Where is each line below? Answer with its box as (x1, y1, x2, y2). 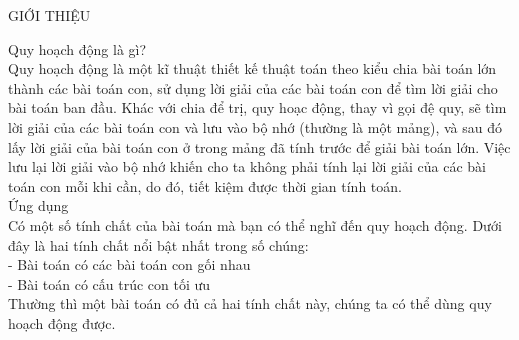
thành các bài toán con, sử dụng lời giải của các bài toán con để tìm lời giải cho (8, 77, 498, 98)
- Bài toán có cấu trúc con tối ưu (8, 273, 211, 294)
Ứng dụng (8, 195, 69, 216)
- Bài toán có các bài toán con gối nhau (8, 254, 251, 275)
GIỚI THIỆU (8, 5, 91, 25)
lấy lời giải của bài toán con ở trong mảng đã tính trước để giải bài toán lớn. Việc (8, 136, 511, 157)
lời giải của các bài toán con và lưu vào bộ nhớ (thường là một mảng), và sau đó (8, 116, 502, 137)
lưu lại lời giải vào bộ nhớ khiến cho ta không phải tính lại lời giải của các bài (8, 156, 486, 177)
